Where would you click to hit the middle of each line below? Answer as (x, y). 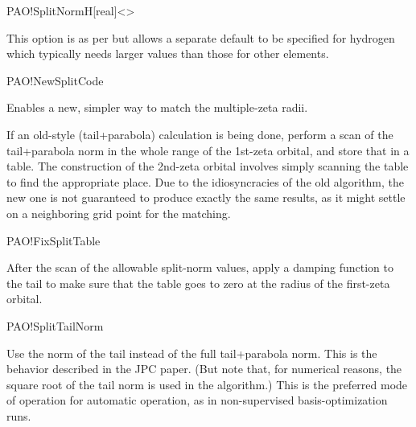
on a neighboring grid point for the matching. (119, 213)
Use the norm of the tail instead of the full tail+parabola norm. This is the (192, 353)
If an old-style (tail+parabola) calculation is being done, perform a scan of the (200, 134)
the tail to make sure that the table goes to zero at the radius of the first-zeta (198, 283)
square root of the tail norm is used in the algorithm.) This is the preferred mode (207, 384)
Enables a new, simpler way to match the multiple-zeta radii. (157, 107)
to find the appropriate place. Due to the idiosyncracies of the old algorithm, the (206, 181)
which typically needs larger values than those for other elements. (168, 53)
